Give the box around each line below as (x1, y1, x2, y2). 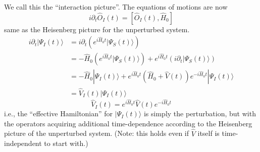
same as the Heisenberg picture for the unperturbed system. (4, 24, 190, 34)
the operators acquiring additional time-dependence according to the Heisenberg (4, 118, 252, 128)
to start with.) (44, 138, 88, 148)
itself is (197, 128, 220, 138)
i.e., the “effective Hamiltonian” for (4, 108, 113, 119)
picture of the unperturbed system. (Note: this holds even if (4, 128, 189, 138)
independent (4, 138, 42, 148)
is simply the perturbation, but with (143, 108, 256, 119)
